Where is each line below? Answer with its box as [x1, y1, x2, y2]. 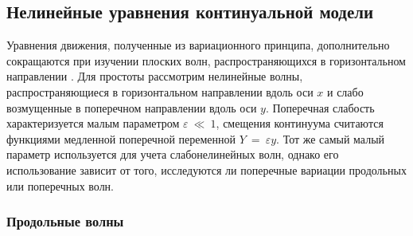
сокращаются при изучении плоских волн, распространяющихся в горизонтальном [6, 52, 406, 69]
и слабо [326, 83, 364, 100]
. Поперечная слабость [265, 99, 375, 116]
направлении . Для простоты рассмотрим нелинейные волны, [6, 68, 303, 85]
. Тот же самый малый [276, 130, 385, 147]
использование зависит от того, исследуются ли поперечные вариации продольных [6, 161, 407, 178]
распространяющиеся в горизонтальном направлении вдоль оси [6, 83, 314, 100]
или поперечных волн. [6, 177, 114, 194]
